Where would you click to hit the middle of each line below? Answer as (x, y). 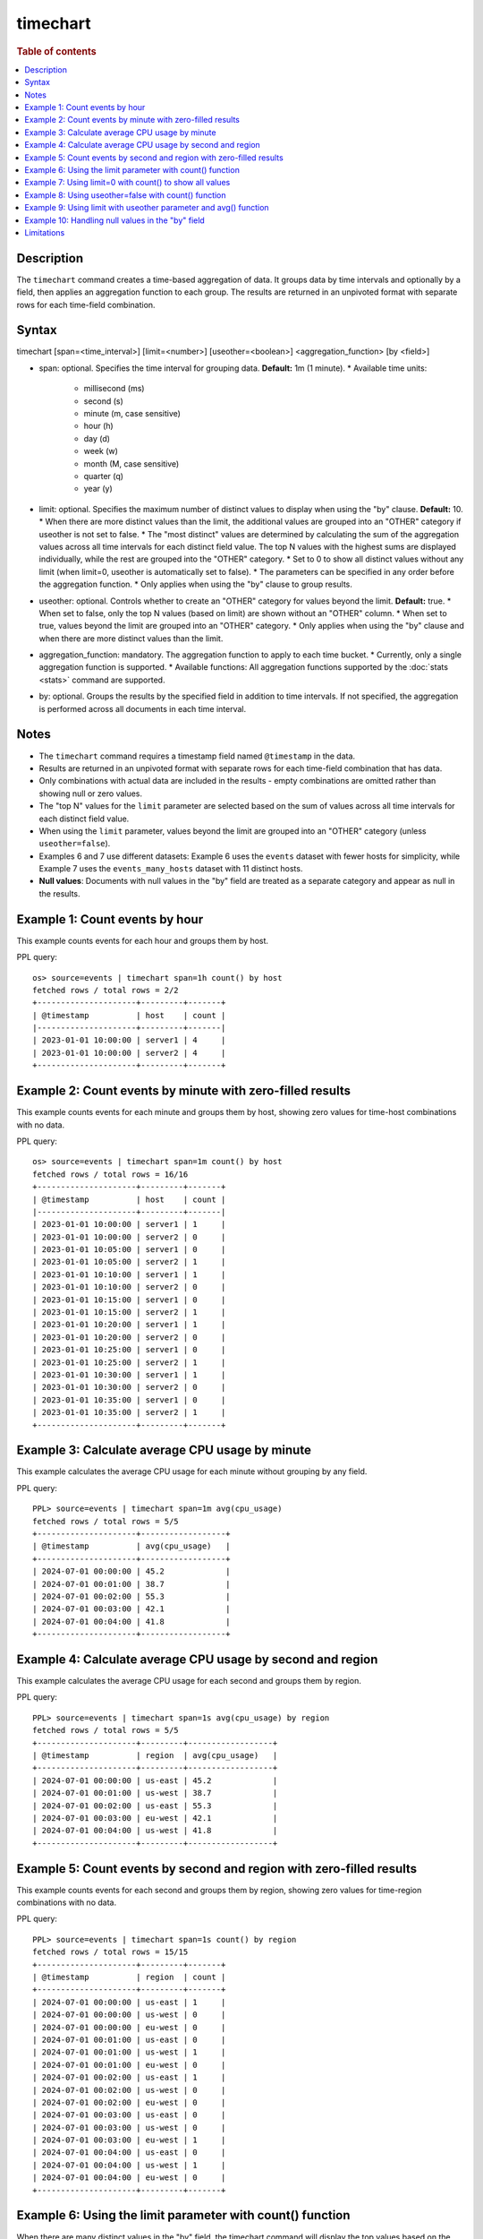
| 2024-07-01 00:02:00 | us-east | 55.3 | (155, 1806)
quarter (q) (104, 476)
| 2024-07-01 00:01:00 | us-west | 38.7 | (155, 1793)
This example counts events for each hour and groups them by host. (142, 940)
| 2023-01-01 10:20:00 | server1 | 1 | (129, 1325)
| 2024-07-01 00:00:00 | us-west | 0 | (129, 2015)
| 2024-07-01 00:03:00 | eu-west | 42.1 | (155, 1818)
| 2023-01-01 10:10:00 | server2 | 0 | (129, 1287)
